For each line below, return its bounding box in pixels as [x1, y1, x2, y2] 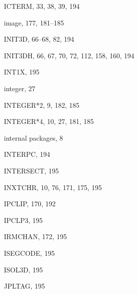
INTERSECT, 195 [4, 165, 59, 175]
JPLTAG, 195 [4, 281, 45, 291]
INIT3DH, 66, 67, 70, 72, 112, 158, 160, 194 [4, 50, 135, 60]
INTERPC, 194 [4, 149, 50, 159]
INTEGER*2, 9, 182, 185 [4, 99, 79, 110]
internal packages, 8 [4, 132, 63, 143]
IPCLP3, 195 [4, 215, 43, 225]
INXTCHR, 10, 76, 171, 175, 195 [4, 182, 102, 192]
